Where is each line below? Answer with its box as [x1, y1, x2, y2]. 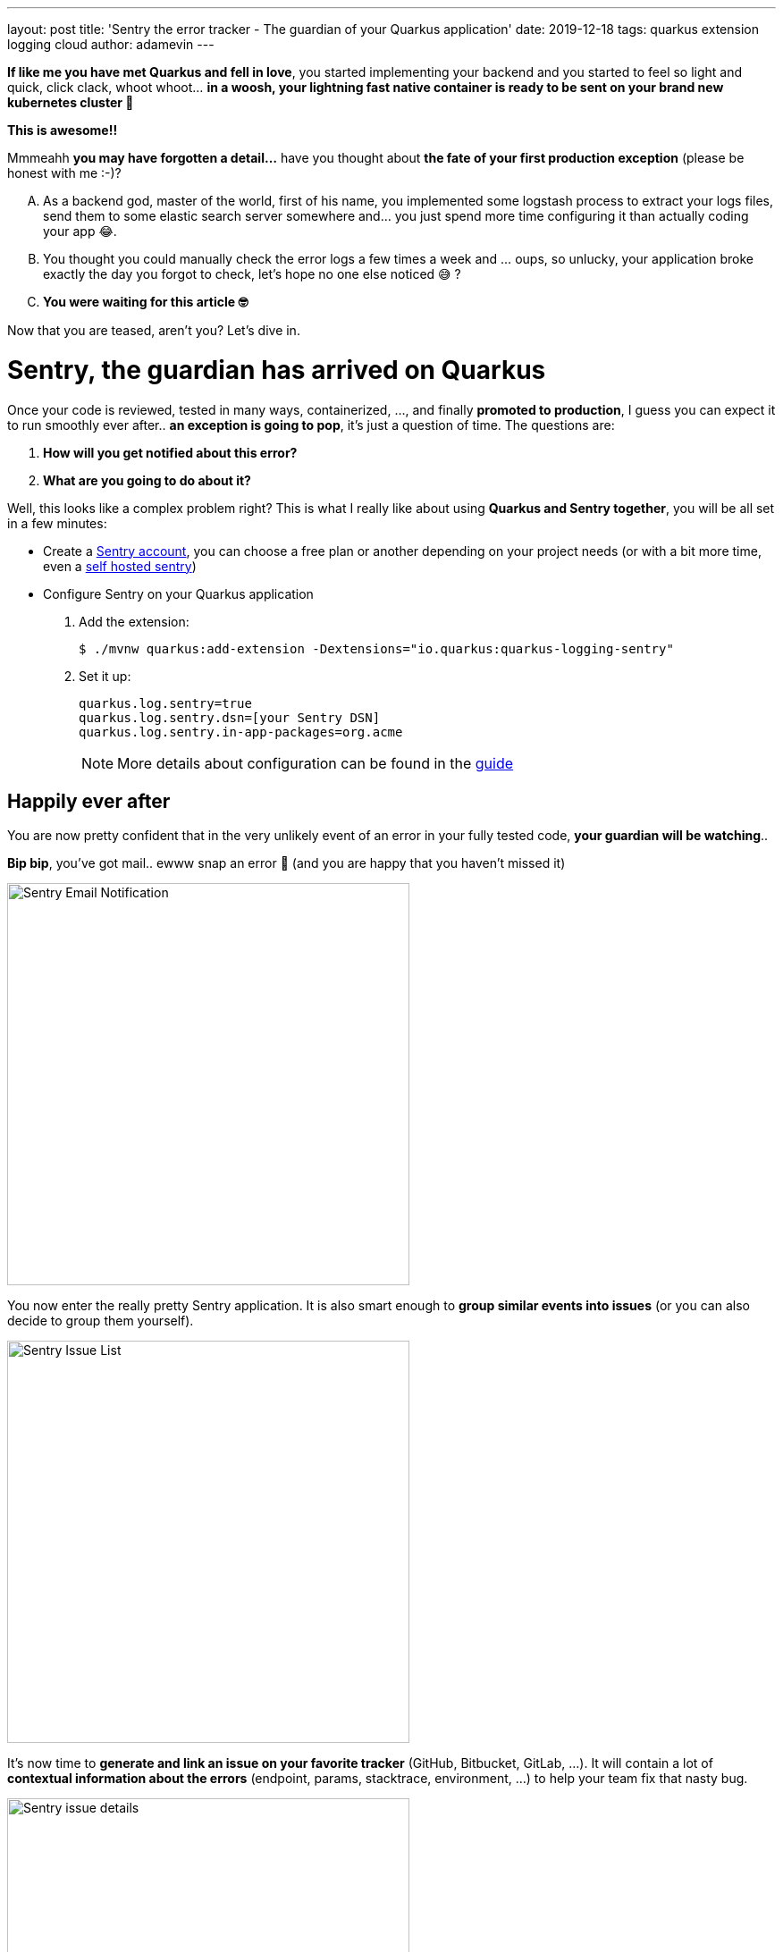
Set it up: [79, 668, 131, 684]
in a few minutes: [7, 515, 107, 531]
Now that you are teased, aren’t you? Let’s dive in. [7, 323, 300, 338]
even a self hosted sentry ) [43, 558, 197, 574]
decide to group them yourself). [7, 1313, 194, 1329]
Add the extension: [79, 613, 189, 629]
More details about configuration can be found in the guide [117, 753, 514, 772]
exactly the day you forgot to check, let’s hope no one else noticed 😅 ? [43, 266, 461, 282]
